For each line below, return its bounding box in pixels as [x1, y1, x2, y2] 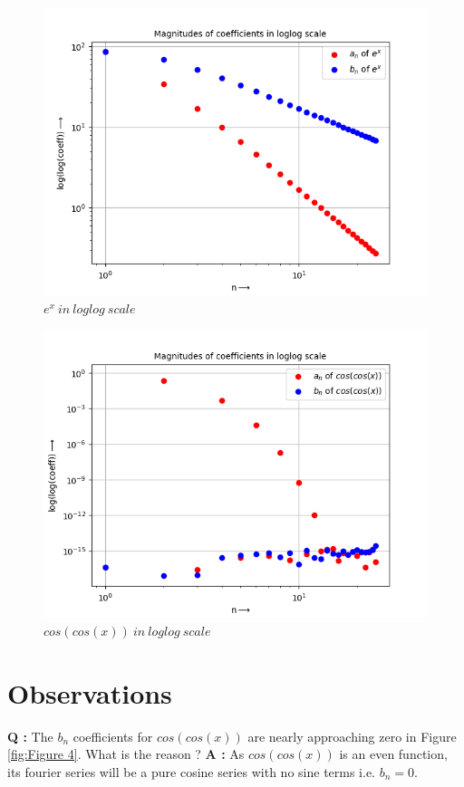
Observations [7, 674, 172, 711]
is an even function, [339, 744, 448, 763]
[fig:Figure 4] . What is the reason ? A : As [7, 744, 245, 763]
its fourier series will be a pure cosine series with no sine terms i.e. [7, 762, 376, 781]
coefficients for [72, 726, 153, 745]
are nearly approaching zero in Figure [247, 726, 457, 745]
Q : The [7, 726, 53, 745]
